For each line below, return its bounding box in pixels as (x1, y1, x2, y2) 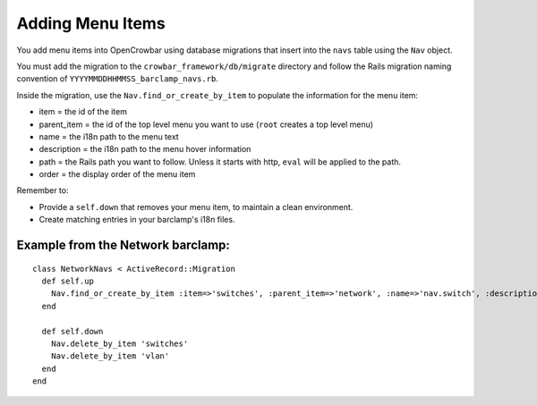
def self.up (41, 276, 94, 286)
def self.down (41, 326, 104, 336)
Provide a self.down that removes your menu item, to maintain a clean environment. (38, 201, 354, 212)
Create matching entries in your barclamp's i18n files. (38, 215, 235, 225)
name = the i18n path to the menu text (38, 131, 179, 142)
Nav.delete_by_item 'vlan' (50, 351, 170, 361)
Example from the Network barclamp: (16, 238, 230, 253)
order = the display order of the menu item (38, 169, 196, 180)
